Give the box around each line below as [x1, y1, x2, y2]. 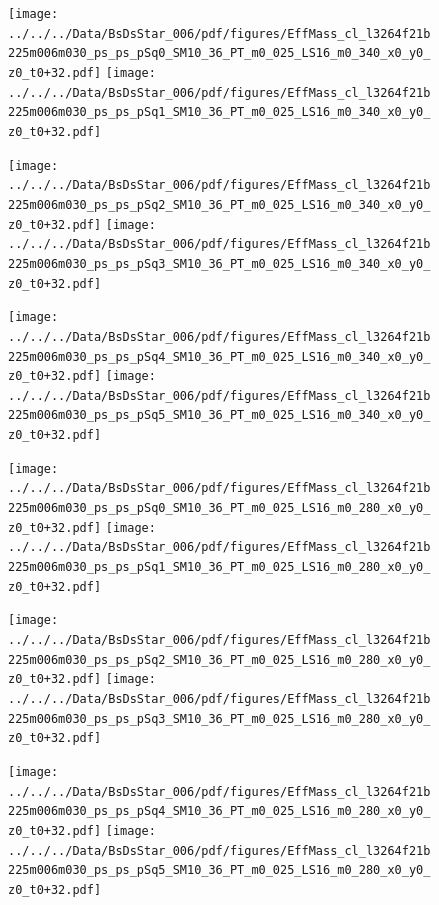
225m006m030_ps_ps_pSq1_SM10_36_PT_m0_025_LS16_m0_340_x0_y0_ [8, 105, 431, 120]
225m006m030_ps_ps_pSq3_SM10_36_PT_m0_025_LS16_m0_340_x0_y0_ [8, 256, 431, 271]
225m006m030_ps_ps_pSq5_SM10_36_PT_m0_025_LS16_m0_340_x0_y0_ [8, 408, 431, 423]
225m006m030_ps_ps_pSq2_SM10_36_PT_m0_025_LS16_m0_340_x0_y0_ [8, 197, 431, 212]
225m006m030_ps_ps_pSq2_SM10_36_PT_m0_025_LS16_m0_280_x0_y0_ [8, 652, 431, 667]
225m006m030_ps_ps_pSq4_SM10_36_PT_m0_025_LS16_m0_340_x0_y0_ [8, 349, 431, 364]
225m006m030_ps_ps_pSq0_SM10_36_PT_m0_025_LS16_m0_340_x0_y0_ [8, 46, 431, 61]
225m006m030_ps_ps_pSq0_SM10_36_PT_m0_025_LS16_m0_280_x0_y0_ [8, 501, 431, 516]
